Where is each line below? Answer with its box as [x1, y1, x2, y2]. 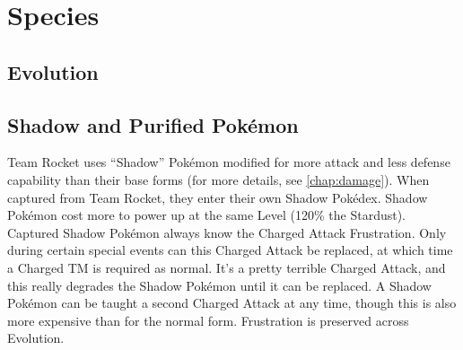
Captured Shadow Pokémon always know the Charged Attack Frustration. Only [7, 223, 447, 241]
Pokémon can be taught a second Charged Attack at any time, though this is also [7, 293, 457, 312]
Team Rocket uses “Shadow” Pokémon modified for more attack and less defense [7, 153, 450, 171]
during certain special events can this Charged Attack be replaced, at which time [7, 241, 453, 259]
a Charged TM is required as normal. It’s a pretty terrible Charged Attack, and [7, 258, 446, 276]
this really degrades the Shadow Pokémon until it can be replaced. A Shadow [7, 276, 432, 294]
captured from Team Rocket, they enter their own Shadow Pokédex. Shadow [7, 188, 428, 206]
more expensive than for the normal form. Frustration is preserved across [7, 311, 409, 329]
